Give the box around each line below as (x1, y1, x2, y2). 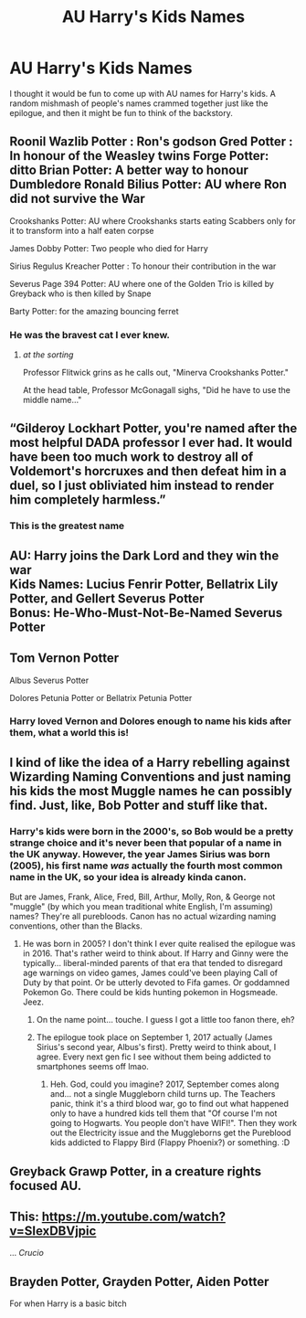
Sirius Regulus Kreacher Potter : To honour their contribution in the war (9, 260, 277, 271)
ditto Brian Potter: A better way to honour (9, 163, 249, 178)
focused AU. (9, 1177, 82, 1194)
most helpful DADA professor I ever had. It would (9, 435, 292, 451)
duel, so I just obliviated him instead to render (9, 478, 274, 494)
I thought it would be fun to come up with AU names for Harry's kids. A (9, 88, 276, 99)
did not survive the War (9, 191, 146, 207)
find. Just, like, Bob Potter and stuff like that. (9, 797, 269, 813)
